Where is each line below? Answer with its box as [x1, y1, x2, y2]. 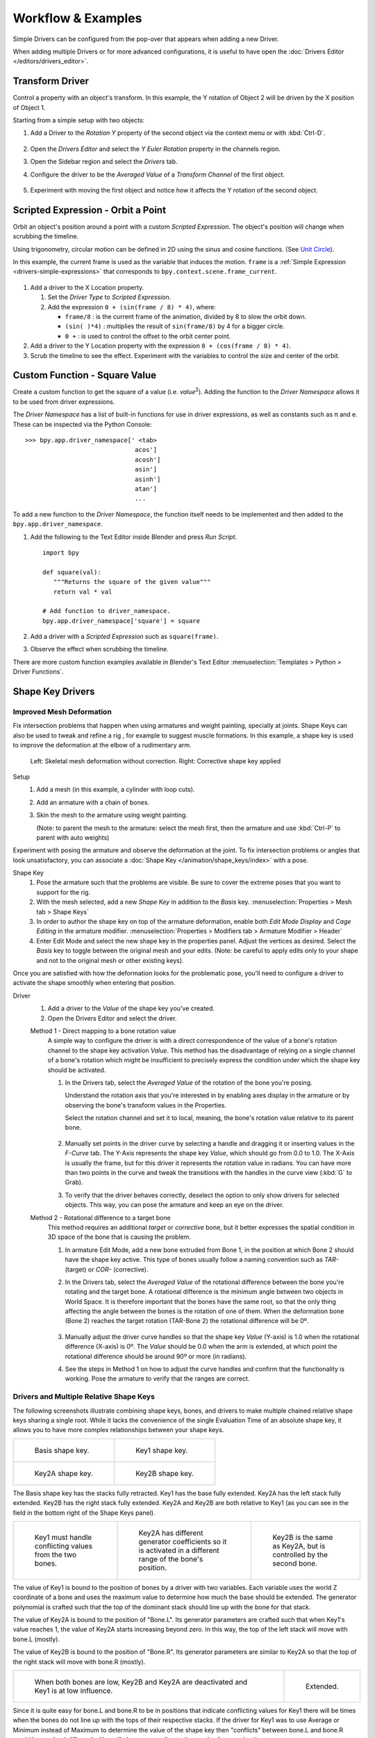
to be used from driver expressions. [12, 397, 115, 406]
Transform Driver [12, 75, 90, 87]
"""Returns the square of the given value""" [53, 578, 211, 586]
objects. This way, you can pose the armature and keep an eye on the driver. [65, 1201, 284, 1209]
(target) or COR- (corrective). [65, 1265, 149, 1274]
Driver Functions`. [12, 667, 64, 676]
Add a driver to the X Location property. [30, 283, 144, 291]
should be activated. [47, 1066, 106, 1074]
